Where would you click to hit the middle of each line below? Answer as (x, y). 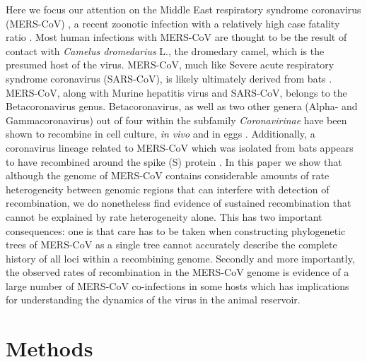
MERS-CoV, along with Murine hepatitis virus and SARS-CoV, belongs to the (176, 92)
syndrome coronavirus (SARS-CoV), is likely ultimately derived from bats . (169, 78)
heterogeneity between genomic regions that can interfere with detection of (168, 189)
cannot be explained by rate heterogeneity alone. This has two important (164, 216)
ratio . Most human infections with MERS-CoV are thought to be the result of (176, 37)
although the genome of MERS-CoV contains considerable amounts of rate (168, 175)
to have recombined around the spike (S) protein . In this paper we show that (174, 161)
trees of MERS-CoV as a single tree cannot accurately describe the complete (171, 245)
